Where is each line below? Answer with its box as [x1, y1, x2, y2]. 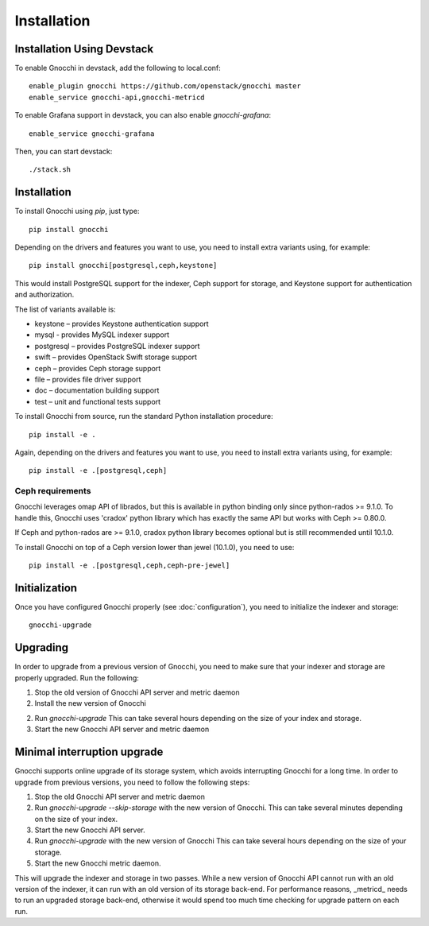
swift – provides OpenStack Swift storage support [34, 352, 198, 362]
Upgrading [14, 641, 69, 655]
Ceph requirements [14, 486, 91, 497]
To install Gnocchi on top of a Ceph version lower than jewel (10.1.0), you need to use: [14, 542, 295, 552]
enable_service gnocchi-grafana [29, 129, 155, 138]
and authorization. [14, 290, 75, 300]
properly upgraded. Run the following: [14, 672, 139, 683]
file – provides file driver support [34, 374, 141, 384]
